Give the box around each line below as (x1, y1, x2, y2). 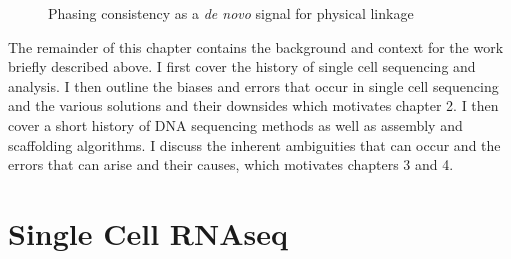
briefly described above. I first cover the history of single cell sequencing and (8, 56, 476, 77)
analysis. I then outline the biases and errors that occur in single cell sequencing (8, 75, 499, 96)
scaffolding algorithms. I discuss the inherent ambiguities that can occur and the (8, 134, 501, 155)
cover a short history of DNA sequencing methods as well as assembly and (8, 114, 463, 135)
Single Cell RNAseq (8, 212, 289, 253)
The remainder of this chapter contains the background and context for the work (8, 36, 504, 57)
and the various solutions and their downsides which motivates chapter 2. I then (8, 95, 499, 116)
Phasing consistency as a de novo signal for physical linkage (48, 3, 414, 23)
